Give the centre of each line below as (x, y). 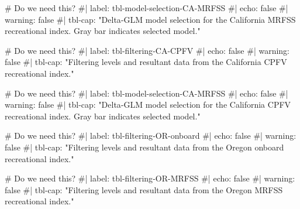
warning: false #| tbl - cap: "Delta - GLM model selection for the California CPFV (148, 104)
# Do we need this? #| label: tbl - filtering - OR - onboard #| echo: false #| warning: (151, 136)
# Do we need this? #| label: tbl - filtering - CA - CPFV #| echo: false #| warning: (147, 50)
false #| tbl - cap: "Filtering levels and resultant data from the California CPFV (146, 62)
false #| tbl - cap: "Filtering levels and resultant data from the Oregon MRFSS (144, 189)
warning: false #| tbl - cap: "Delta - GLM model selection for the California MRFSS (150, 19)
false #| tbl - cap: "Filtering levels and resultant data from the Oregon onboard (144, 147)
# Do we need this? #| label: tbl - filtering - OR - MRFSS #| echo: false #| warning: (150, 178)
